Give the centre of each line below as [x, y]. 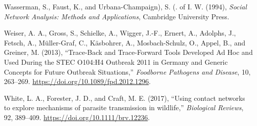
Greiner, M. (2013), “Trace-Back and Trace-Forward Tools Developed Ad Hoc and [128, 52]
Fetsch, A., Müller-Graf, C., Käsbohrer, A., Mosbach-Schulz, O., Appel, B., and [125, 42]
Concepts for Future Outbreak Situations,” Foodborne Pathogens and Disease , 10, [127, 71]
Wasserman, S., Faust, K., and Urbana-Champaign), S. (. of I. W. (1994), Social [126, 6]
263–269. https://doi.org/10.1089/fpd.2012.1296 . [77, 81]
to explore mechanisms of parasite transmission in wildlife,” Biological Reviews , [124, 107]
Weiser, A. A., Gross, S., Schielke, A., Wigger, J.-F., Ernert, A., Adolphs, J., [120, 33]
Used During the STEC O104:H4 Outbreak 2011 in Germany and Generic [116, 62]
